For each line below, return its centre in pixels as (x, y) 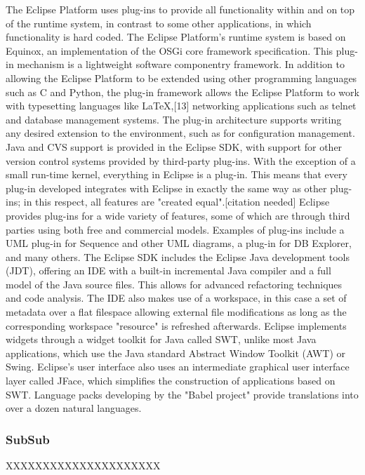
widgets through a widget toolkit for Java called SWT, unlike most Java (161, 339)
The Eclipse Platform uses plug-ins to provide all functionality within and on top (180, 9)
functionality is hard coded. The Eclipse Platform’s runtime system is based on (176, 37)
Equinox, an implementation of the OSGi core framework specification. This (170, 50)
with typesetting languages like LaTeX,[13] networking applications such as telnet (181, 106)
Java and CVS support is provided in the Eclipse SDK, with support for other (174, 146)
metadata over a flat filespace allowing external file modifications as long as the (176, 312)
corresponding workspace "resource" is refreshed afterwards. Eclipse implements (176, 325)
